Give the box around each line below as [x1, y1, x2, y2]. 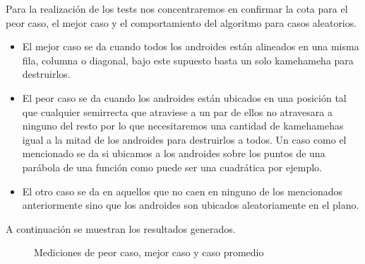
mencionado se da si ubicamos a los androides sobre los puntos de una [22, 146, 325, 161]
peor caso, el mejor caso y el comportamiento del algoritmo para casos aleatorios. [6, 15, 357, 30]
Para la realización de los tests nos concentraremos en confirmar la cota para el [6, 1, 348, 16]
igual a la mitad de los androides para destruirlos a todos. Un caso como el [22, 132, 347, 147]
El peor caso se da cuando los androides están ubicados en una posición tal [22, 90, 347, 105]
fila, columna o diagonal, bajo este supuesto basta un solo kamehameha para [22, 52, 354, 67]
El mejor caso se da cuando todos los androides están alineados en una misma [22, 39, 359, 54]
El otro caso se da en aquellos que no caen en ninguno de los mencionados [22, 183, 343, 198]
